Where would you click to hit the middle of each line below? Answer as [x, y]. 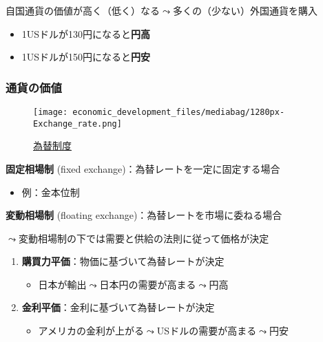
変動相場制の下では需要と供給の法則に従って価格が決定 [144, 238]
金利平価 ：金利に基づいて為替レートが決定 [118, 307]
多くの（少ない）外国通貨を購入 [245, 10]
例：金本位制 [51, 192]
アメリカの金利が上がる [91, 331]
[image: [51, 112]
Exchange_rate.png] [77, 124]
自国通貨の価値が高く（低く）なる [83, 10]
